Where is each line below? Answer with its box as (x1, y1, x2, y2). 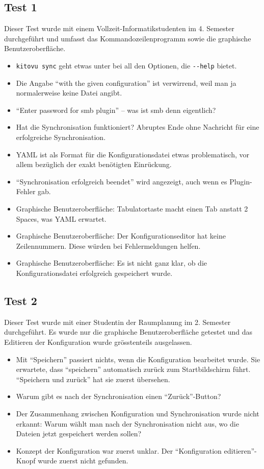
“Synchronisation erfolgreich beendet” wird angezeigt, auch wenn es (16, 176, 227, 186)
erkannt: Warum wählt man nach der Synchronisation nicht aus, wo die (16, 418, 239, 429)
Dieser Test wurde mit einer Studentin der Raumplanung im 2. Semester (4, 316, 231, 327)
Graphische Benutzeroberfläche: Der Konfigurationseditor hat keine (16, 230, 226, 241)
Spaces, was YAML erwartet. (16, 213, 107, 224)
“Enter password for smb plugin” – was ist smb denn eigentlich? (16, 104, 216, 115)
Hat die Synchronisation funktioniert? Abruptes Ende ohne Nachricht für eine (16, 122, 259, 132)
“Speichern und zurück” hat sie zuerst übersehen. (16, 373, 170, 384)
